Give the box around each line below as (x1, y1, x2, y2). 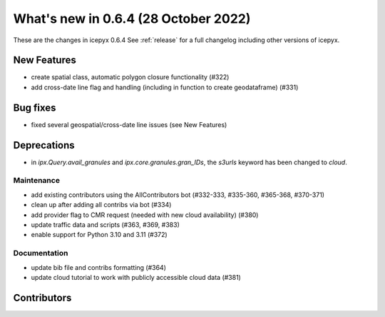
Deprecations (13, 139, 75, 151)
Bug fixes (13, 101, 56, 114)
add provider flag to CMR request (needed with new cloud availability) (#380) (31, 211, 259, 219)
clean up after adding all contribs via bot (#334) (31, 201, 172, 209)
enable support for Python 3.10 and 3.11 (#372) (31, 231, 168, 239)
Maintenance (13, 176, 61, 186)
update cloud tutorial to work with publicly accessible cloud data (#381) (31, 273, 242, 281)
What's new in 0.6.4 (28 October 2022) (13, 11, 251, 26)
